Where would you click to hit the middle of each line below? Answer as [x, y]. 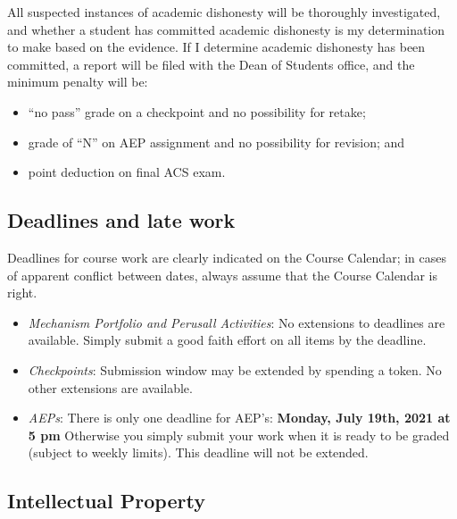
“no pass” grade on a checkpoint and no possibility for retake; [197, 111]
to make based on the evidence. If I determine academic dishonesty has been [216, 47]
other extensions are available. [110, 387]
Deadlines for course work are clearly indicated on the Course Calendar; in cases [227, 257]
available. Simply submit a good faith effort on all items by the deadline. [227, 340]
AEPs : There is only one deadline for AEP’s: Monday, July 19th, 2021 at [239, 418]
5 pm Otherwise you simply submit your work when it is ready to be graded [239, 435]
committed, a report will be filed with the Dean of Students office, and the [211, 64]
